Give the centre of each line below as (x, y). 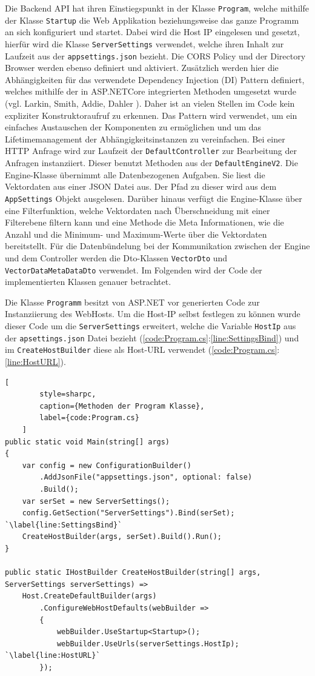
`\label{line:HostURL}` (53, 656)
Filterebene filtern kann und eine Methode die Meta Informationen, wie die (144, 222)
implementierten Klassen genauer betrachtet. (88, 282)
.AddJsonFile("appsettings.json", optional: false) (146, 477)
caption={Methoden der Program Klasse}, (122, 406)
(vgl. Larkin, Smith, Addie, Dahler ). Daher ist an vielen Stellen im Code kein (150, 103)
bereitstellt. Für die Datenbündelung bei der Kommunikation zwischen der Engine (157, 246)
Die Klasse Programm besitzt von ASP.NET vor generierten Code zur (132, 302)
